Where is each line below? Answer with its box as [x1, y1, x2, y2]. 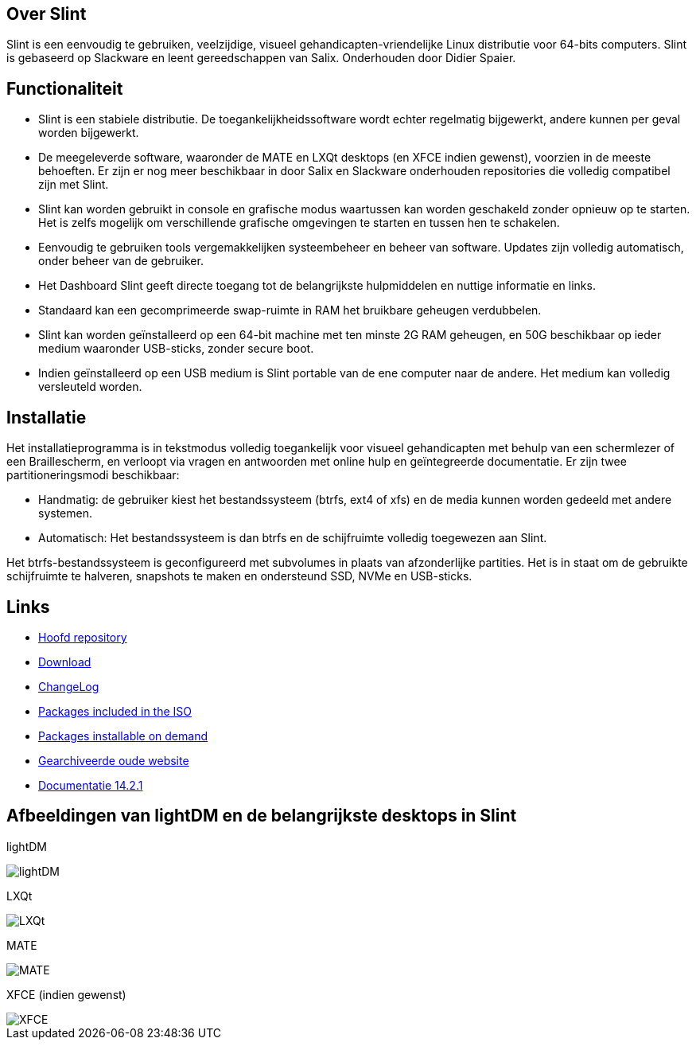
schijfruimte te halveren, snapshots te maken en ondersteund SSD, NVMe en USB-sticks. [6, 569, 472, 583]
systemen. [38, 506, 92, 521]
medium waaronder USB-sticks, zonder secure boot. [38, 342, 314, 356]
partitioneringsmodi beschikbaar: [6, 468, 180, 482]
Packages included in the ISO [38, 704, 192, 718]
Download [38, 654, 91, 669]
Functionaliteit [6, 78, 123, 99]
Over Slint [6, 4, 87, 24]
